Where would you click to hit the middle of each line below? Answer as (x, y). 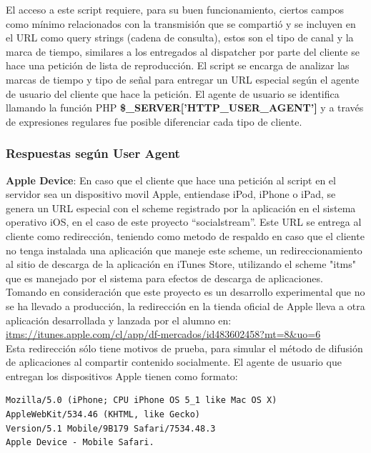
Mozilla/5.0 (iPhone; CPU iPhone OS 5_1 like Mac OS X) (142, 400)
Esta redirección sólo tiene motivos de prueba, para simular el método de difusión (184, 348)
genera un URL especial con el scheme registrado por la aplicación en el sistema (181, 208)
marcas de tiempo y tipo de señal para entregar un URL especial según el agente (183, 79)
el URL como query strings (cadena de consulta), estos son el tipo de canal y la (180, 38)
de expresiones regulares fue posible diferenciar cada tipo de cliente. (154, 121)
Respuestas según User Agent (93, 153)
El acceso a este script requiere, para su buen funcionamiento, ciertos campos (175, 9)
